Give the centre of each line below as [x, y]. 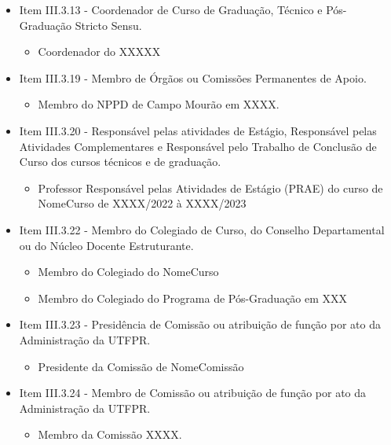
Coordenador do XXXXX [99, 51]
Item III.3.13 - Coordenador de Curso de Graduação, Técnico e [171, 9]
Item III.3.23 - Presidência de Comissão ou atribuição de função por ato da [200, 324]
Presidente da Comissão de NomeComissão [141, 366]
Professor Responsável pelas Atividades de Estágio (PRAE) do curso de [210, 188]
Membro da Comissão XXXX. [110, 434]
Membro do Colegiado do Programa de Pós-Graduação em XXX [193, 298]
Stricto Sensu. [108, 25]
